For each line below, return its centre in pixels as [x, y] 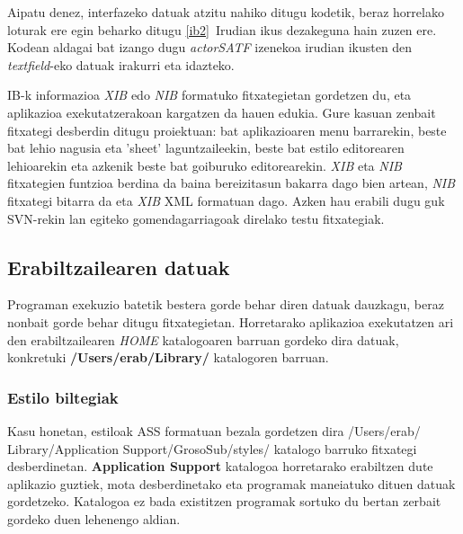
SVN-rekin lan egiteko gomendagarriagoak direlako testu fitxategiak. [196, 218]
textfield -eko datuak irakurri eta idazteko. [121, 64]
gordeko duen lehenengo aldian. [94, 518]
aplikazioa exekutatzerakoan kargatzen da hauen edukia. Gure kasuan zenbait [222, 112]
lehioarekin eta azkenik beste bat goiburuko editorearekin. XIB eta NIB [205, 165]
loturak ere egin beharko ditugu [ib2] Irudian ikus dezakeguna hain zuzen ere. [222, 29]
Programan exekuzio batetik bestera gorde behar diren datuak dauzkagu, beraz [226, 304]
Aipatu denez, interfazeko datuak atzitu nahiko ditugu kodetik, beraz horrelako [226, 12]
